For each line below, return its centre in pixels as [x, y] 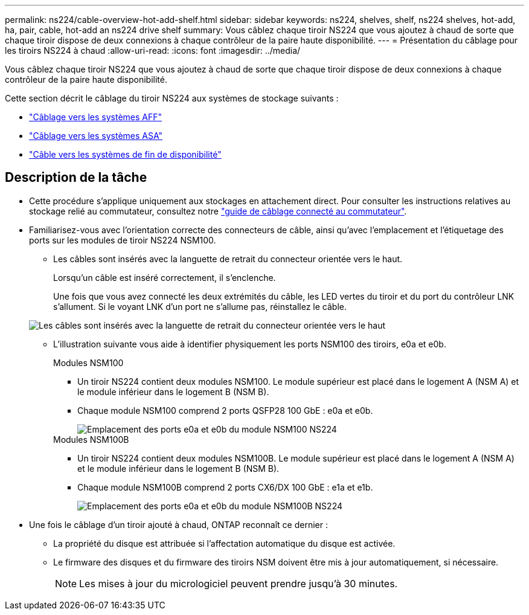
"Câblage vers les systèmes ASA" [96, 136]
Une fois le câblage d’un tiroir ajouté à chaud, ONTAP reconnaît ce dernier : [178, 524]
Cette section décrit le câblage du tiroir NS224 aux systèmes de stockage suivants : [172, 98]
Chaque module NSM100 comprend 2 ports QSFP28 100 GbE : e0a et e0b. [225, 410]
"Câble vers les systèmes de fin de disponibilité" [125, 154]
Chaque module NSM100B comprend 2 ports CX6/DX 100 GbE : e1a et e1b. [225, 487]
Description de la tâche [76, 178]
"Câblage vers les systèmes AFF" [96, 117]
